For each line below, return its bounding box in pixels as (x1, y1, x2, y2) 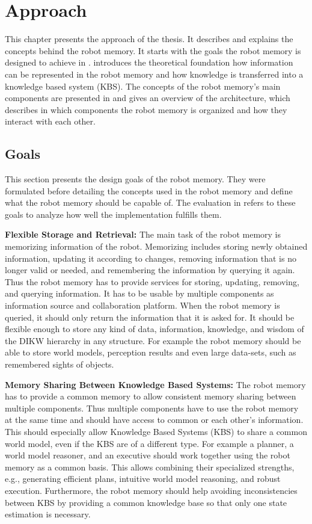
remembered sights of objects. (5, 357, 114, 370)
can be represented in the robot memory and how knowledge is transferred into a (5, 67, 304, 80)
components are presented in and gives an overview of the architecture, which (5, 91, 290, 104)
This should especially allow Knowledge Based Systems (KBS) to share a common (5, 425, 307, 437)
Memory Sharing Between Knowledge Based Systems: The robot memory (5, 378, 306, 390)
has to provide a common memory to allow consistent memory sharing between (5, 390, 296, 402)
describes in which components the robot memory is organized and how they (5, 103, 287, 116)
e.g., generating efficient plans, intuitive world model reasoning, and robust (5, 472, 281, 485)
